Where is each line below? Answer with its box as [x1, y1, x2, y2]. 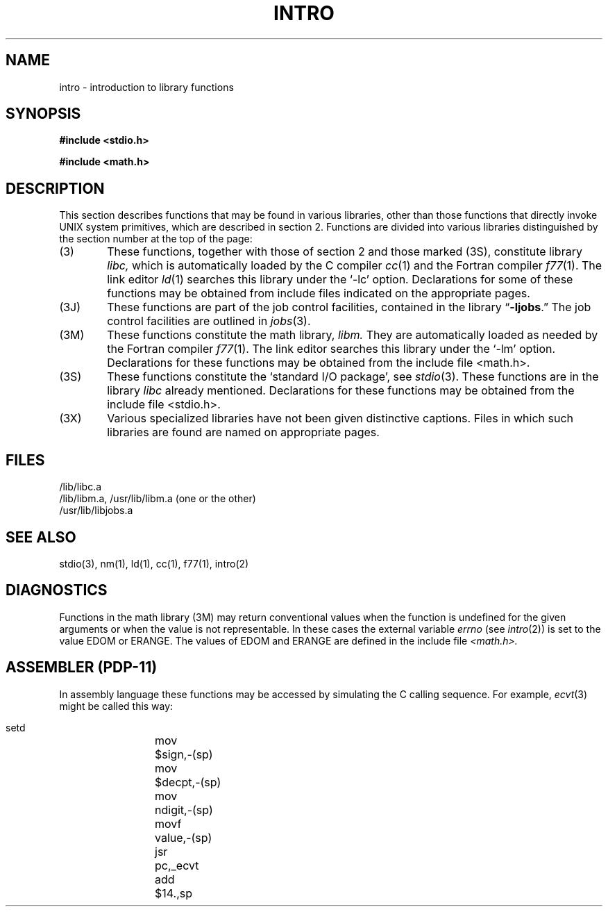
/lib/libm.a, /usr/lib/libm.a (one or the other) [59, 492, 256, 505]
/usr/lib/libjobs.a [59, 504, 133, 517]
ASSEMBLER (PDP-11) [6, 658, 158, 677]
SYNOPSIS [6, 105, 81, 123]
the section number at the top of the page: [59, 233, 253, 245]
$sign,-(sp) [155, 747, 213, 761]
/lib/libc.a [59, 481, 102, 493]
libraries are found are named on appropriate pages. [107, 425, 380, 440]
